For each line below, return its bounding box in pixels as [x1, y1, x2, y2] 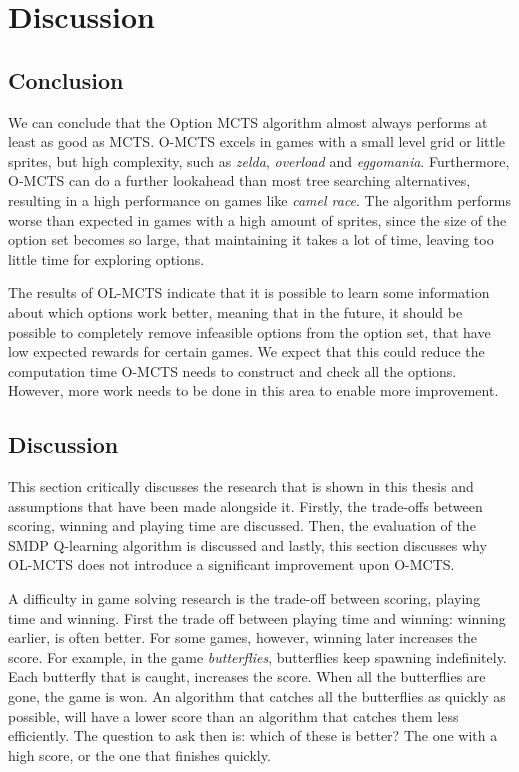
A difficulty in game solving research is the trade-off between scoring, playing [8, 588, 481, 609]
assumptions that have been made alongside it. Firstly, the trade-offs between [8, 495, 483, 516]
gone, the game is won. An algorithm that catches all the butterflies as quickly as [8, 686, 506, 707]
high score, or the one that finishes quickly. [8, 744, 271, 765]
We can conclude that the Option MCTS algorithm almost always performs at [8, 111, 488, 132]
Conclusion [8, 64, 124, 95]
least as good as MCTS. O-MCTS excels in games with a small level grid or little [8, 131, 506, 152]
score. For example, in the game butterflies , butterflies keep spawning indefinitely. [8, 646, 507, 667]
